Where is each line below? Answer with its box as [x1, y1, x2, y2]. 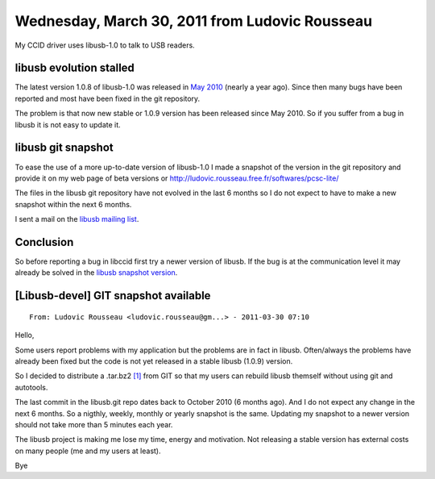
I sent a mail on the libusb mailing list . [14, 215, 139, 224]
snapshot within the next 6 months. [14, 199, 132, 209]
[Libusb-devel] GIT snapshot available [14, 289, 211, 302]
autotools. [14, 382, 48, 392]
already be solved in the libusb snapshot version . [14, 268, 178, 277]
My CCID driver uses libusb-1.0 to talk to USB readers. [14, 40, 195, 50]
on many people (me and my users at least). [14, 446, 161, 456]
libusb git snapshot [14, 141, 114, 155]
